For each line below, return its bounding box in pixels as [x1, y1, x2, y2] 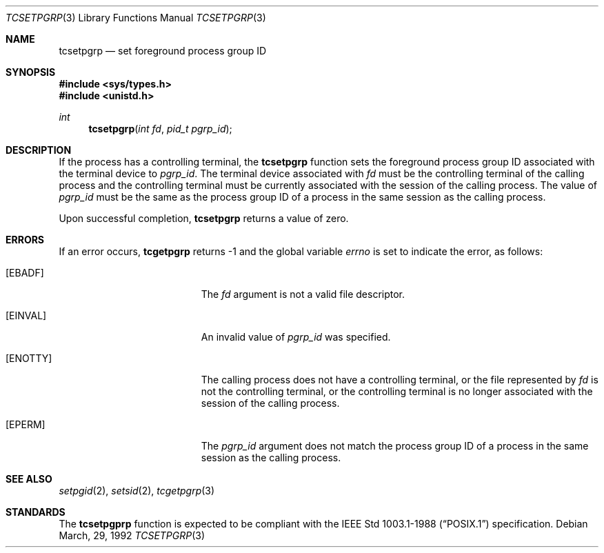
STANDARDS [6, 506, 66, 518]
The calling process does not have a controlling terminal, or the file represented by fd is [201, 374, 598, 385]
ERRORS [6, 234, 45, 245]
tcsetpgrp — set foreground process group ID [59, 45, 267, 57]
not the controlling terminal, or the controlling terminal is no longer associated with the [201, 385, 593, 397]
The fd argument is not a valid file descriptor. [201, 288, 405, 300]
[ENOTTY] [6, 352, 52, 364]
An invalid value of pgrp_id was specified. [201, 331, 391, 343]
